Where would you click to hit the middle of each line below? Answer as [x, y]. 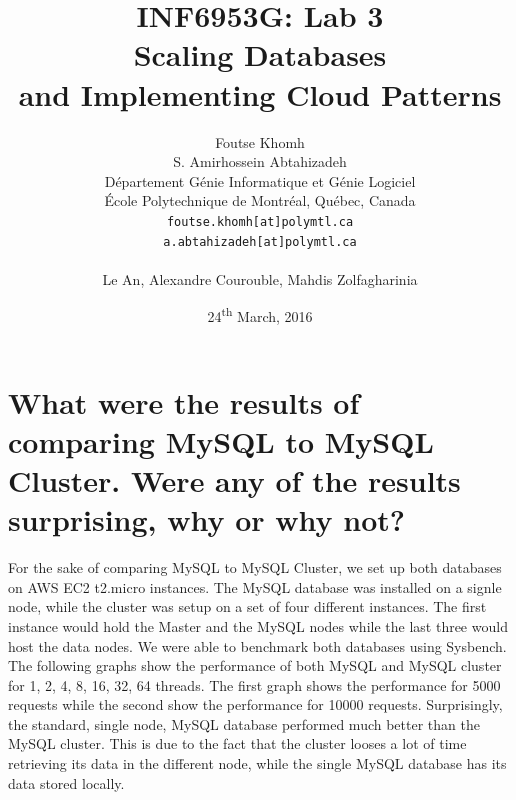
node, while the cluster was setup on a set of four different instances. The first [247, 606]
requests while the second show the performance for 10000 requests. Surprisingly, [255, 704]
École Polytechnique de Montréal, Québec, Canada [260, 200]
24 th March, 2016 [260, 315]
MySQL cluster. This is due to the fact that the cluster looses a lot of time [237, 743]
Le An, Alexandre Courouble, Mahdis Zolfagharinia [260, 278]
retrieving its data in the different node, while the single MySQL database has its [257, 763]
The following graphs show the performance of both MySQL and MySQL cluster [255, 665]
